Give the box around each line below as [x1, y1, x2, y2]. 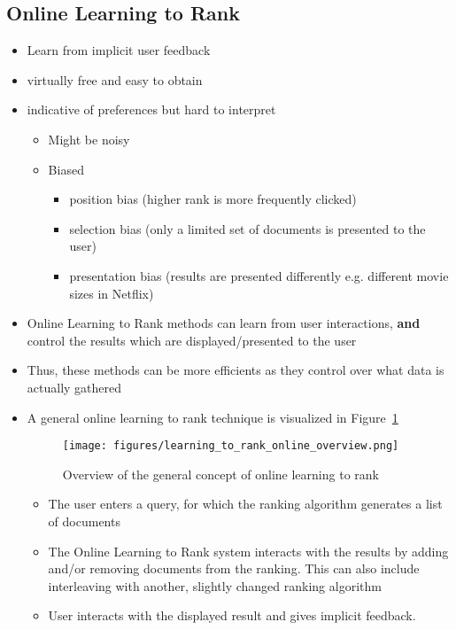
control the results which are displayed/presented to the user [27, 331, 357, 349]
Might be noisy [48, 129, 130, 148]
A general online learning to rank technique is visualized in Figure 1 [27, 408, 398, 426]
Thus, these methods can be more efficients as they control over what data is [27, 361, 444, 379]
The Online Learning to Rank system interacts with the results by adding [48, 541, 449, 560]
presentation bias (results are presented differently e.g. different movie [69, 266, 449, 284]
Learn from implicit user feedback [27, 41, 211, 59]
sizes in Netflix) [69, 284, 154, 302]
